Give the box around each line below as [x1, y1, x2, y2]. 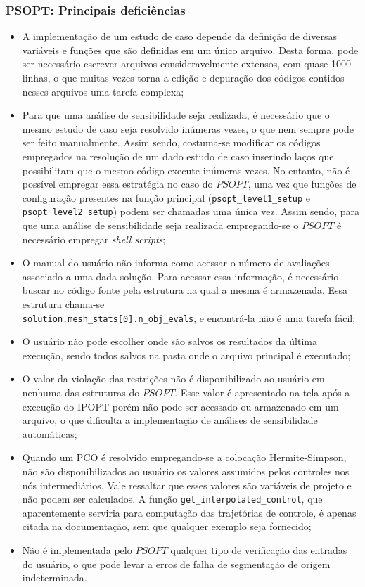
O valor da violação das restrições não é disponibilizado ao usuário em [22, 371, 325, 386]
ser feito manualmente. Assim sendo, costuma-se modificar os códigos [22, 135, 321, 150]
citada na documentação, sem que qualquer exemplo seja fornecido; [22, 519, 312, 534]
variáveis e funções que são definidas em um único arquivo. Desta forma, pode [22, 42, 359, 57]
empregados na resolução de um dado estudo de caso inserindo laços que [22, 148, 334, 163]
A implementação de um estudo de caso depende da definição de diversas [22, 29, 337, 44]
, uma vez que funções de [248, 176, 357, 191]
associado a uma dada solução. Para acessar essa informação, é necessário [22, 269, 339, 283]
